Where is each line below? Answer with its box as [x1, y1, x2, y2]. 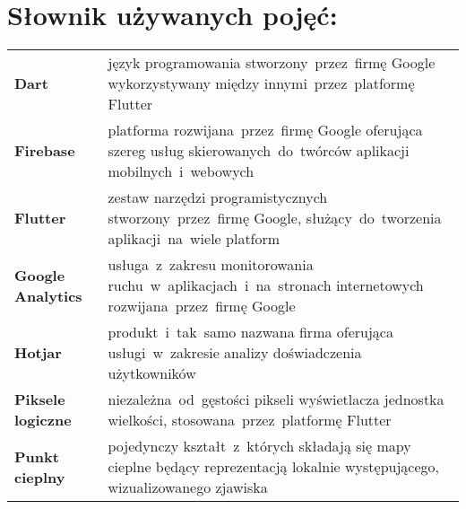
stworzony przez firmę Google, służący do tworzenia [108, 207, 442, 229]
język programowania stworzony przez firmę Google [108, 52, 436, 74]
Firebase [14, 140, 75, 162]
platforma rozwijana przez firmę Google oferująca [108, 119, 423, 141]
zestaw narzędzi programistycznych [108, 187, 328, 208]
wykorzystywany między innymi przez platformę [108, 73, 415, 94]
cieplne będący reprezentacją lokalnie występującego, [108, 456, 439, 478]
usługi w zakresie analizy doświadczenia [108, 342, 362, 364]
